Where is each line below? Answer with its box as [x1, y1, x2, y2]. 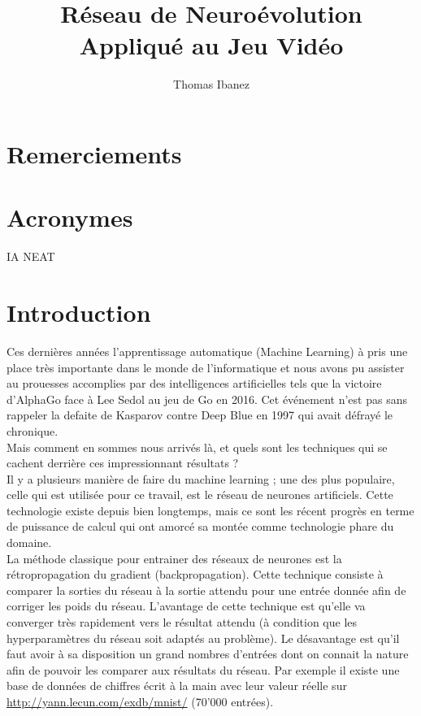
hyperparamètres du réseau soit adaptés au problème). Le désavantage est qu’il [7, 629, 400, 646]
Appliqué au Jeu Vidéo [79, 28, 344, 62]
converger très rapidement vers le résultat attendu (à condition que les [7, 614, 358, 631]
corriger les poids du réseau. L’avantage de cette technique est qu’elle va [7, 597, 366, 614]
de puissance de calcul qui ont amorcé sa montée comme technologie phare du [7, 518, 394, 535]
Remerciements [7, 137, 182, 170]
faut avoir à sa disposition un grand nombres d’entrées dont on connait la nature [7, 645, 409, 662]
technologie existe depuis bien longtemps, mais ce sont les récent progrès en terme [7, 501, 414, 519]
